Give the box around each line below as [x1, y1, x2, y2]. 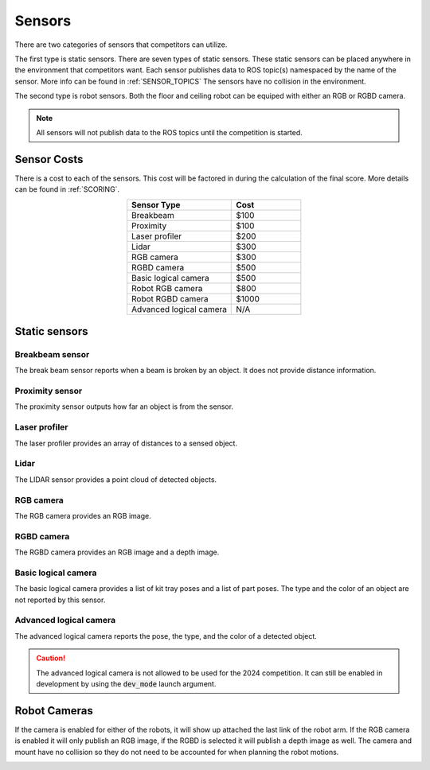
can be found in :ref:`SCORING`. [14, 185, 119, 194]
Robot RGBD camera [131, 293, 209, 304]
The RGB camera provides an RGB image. [14, 511, 151, 520]
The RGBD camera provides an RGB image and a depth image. [14, 547, 220, 557]
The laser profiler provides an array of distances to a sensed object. [14, 438, 238, 448]
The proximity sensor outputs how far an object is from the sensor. [14, 402, 234, 411]
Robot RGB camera [131, 282, 203, 294]
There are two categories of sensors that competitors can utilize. [14, 40, 228, 49]
